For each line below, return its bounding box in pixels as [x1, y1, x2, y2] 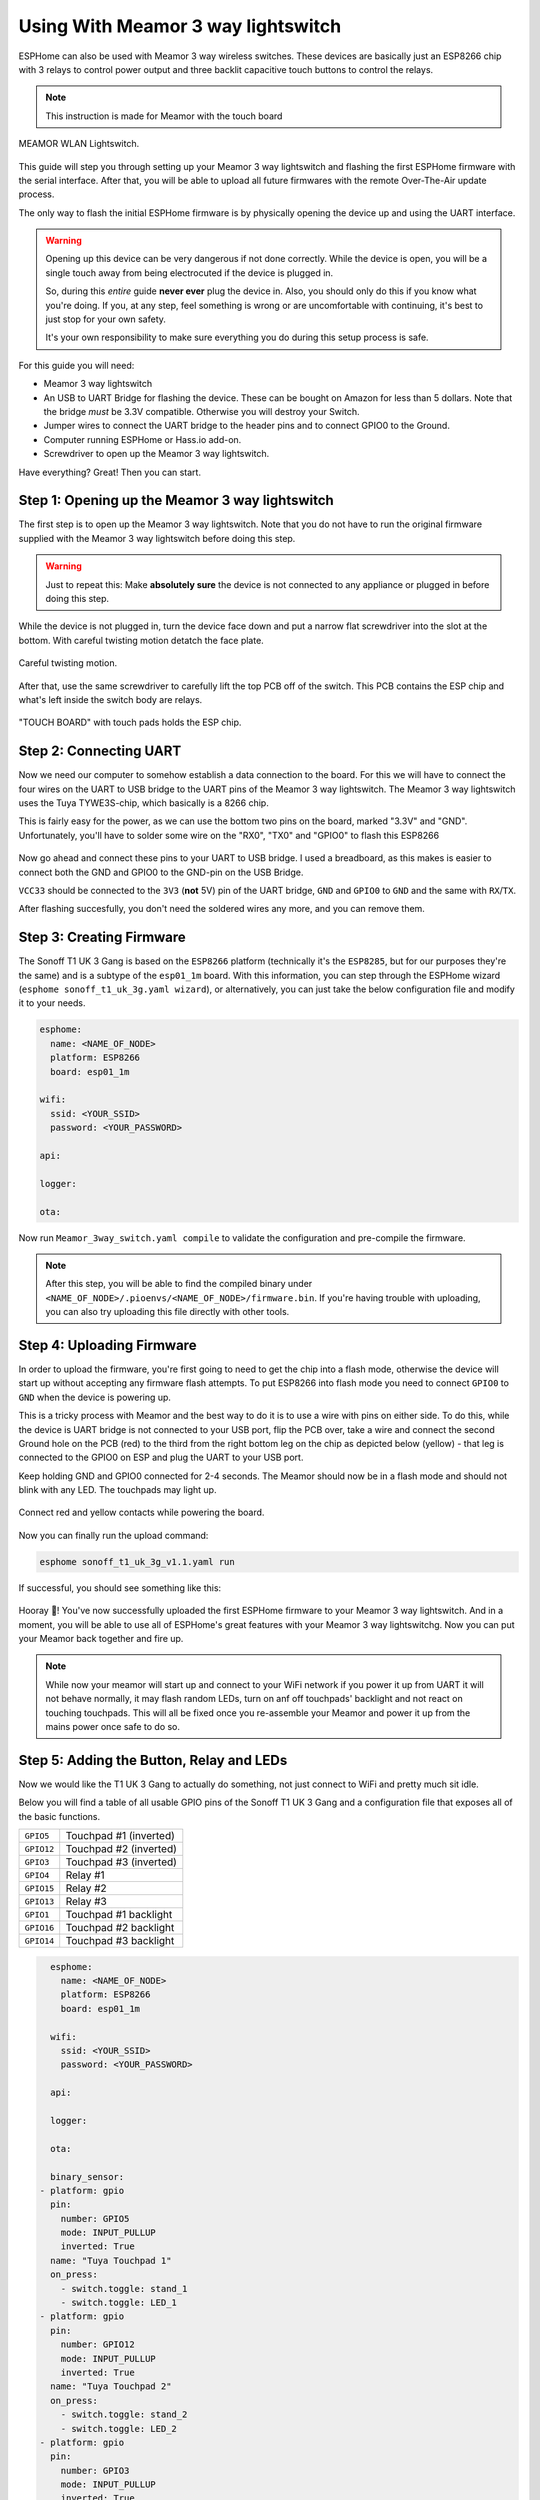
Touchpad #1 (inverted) [65, 1829, 175, 1843]
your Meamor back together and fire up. [18, 1633, 184, 1645]
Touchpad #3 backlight [65, 1934, 175, 1948]
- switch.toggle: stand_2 [60, 2409, 188, 2420]
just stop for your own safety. [45, 313, 167, 325]
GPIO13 [24, 1896, 55, 1907]
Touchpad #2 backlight [65, 1921, 175, 1935]
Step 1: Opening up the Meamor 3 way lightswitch [18, 492, 334, 509]
